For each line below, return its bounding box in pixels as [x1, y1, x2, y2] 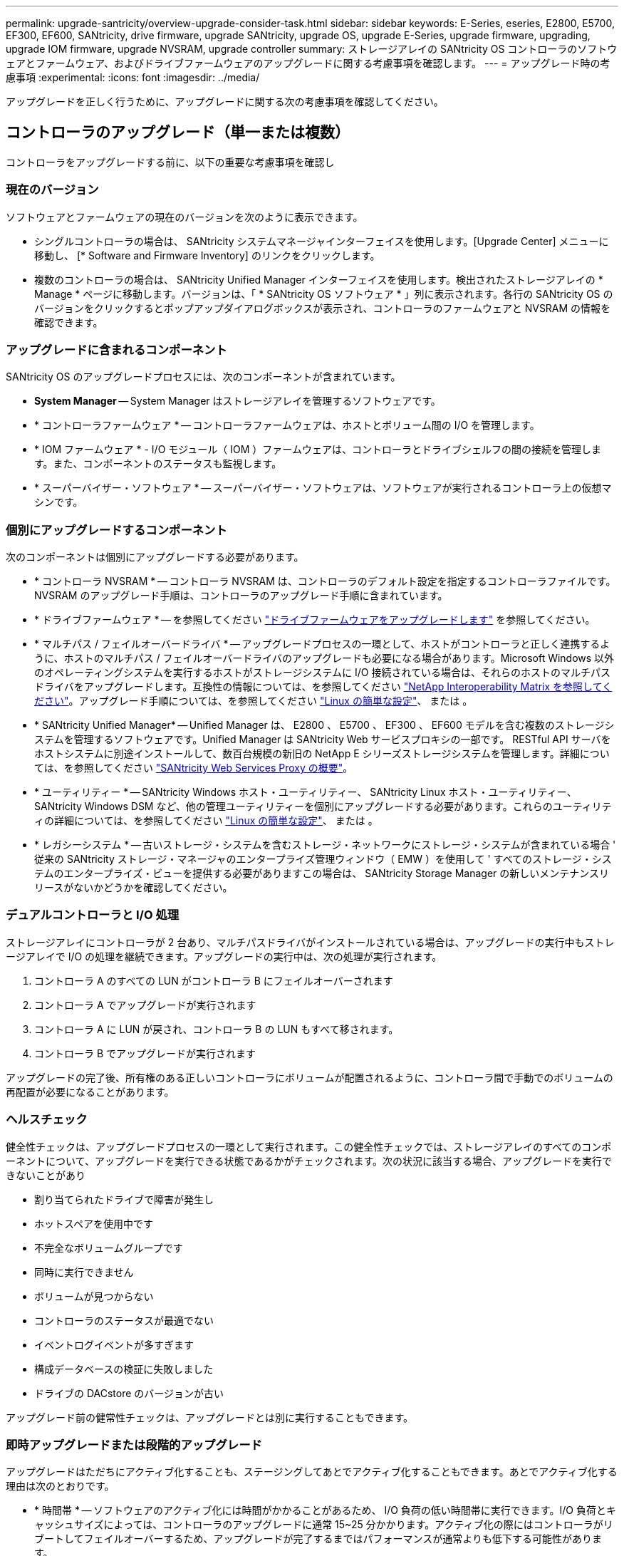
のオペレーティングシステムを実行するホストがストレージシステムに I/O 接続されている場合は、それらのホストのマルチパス [34, 666, 611, 679]
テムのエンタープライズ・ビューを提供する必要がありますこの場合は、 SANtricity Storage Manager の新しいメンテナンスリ [34, 867, 610, 880]
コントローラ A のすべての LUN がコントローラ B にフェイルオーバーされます [34, 974, 393, 987]
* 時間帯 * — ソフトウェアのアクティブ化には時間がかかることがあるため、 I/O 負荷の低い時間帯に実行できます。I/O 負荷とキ [34, 1504, 616, 1517]
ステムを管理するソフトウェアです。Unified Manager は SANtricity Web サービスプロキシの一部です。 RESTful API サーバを [34, 733, 611, 746]
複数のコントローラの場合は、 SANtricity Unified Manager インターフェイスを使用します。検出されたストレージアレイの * [34, 273, 603, 286]
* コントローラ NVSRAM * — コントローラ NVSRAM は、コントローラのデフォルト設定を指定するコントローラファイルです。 [34, 575, 616, 588]
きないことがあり [6, 1168, 85, 1181]
